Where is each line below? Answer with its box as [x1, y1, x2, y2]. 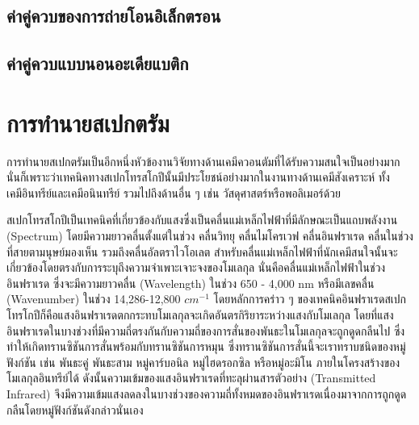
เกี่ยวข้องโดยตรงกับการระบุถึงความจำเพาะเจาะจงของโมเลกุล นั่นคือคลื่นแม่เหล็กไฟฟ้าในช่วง [6, 259, 386, 276]
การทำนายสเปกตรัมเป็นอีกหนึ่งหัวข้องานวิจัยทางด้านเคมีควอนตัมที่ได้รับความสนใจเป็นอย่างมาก [6, 152, 400, 169]
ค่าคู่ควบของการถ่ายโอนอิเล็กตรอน [6, 3, 221, 28]
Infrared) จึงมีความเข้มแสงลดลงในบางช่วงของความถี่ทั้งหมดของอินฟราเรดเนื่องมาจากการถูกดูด [6, 385, 407, 402]
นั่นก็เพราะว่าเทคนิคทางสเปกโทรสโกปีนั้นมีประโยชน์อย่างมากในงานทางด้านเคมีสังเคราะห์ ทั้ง [6, 169, 390, 185]
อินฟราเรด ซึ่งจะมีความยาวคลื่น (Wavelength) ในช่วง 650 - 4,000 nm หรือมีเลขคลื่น [6, 274, 375, 291]
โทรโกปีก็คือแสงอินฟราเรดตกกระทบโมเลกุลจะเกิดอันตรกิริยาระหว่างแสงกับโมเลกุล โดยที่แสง [6, 306, 394, 323]
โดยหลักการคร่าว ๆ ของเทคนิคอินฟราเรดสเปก [213, 290, 406, 307]
